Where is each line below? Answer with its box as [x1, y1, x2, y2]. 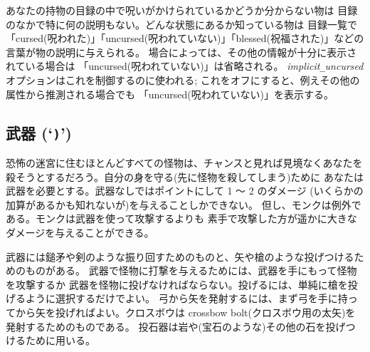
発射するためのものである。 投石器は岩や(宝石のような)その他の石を [6, 319, 326, 333]
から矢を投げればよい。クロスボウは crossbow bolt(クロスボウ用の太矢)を [15, 304, 356, 319]
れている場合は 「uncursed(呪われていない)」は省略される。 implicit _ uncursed [6, 58, 364, 73]
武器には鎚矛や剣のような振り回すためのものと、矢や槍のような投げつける [6, 249, 354, 264]
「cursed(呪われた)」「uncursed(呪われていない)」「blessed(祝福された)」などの [6, 31, 364, 46]
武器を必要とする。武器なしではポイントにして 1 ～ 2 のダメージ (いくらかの [6, 183, 364, 198]
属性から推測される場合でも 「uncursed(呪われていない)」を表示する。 [6, 86, 334, 101]
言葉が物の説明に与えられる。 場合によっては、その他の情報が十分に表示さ [6, 44, 357, 59]
